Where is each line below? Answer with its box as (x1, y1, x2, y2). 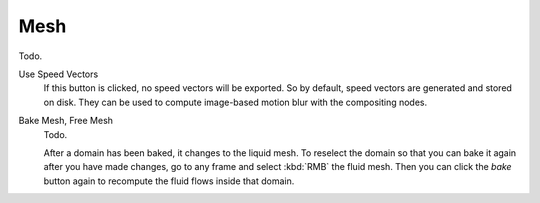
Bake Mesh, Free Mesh (18, 115, 114, 127)
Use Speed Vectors (18, 68, 99, 80)
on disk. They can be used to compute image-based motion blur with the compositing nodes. (43, 96, 428, 108)
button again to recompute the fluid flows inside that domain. (43, 175, 295, 187)
